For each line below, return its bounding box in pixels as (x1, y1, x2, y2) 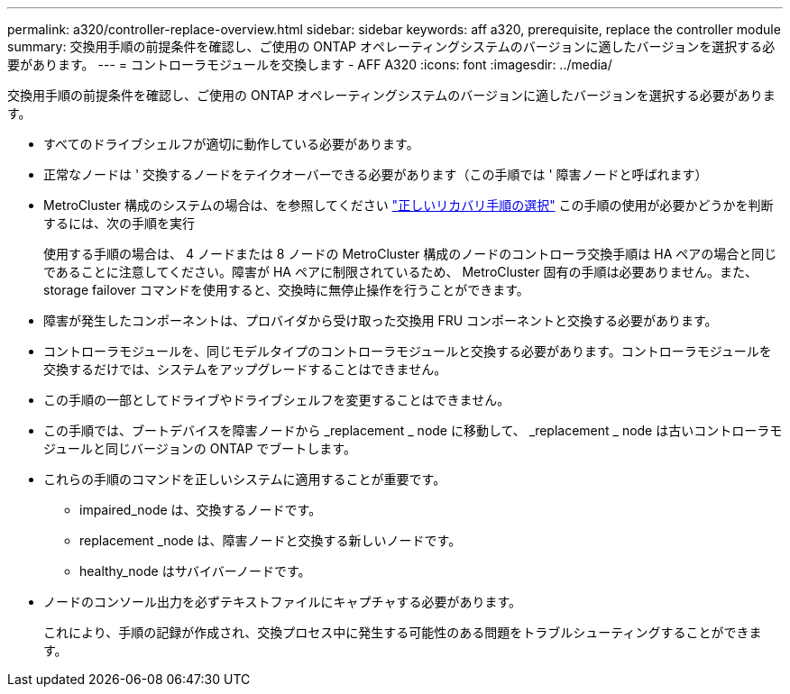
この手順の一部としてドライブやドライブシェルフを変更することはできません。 (43, 392, 510, 407)
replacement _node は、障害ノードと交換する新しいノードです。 (79, 533, 462, 548)
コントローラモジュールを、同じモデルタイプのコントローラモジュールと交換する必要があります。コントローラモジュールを (43, 343, 772, 359)
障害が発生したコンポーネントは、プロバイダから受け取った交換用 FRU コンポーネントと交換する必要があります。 (43, 313, 718, 328)
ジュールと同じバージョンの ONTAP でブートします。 (43, 441, 356, 456)
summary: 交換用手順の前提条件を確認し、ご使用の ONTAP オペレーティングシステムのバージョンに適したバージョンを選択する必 (7, 39, 776, 54)
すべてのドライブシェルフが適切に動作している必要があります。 (43, 136, 419, 151)
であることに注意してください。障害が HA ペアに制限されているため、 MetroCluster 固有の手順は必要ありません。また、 (43, 264, 758, 279)
